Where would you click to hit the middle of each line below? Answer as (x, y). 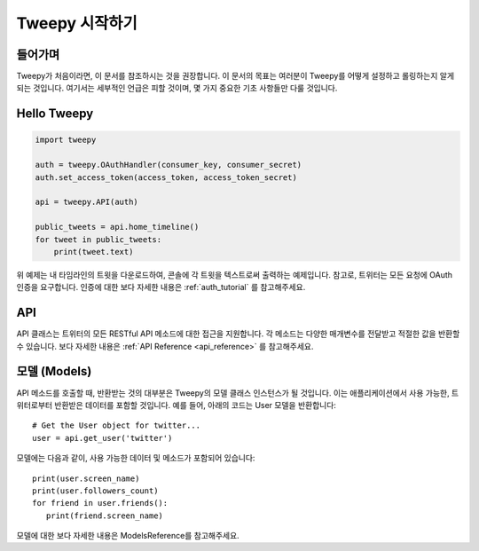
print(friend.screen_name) (105, 516)
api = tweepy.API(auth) (87, 202)
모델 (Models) (54, 371)
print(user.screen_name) (86, 478)
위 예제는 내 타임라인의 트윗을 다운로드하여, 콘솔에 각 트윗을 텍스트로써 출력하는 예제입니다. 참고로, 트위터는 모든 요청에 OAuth (234, 274)
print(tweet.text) (94, 252)
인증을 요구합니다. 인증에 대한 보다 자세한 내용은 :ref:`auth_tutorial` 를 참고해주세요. (161, 287)
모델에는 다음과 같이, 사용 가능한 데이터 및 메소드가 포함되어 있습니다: (136, 458)
